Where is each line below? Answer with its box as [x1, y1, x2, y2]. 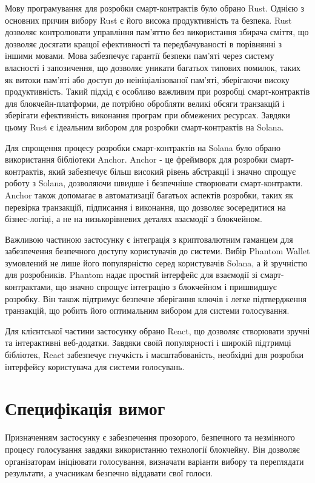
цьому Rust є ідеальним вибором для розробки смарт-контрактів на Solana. [5, 120, 284, 133]
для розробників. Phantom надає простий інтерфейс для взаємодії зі [5, 268, 258, 281]
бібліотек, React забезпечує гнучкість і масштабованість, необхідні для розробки [5, 348, 303, 361]
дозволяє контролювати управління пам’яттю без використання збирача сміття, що [5, 25, 309, 38]
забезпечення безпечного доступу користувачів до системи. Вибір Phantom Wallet [5, 245, 310, 257]
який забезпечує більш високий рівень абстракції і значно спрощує [48, 164, 296, 177]
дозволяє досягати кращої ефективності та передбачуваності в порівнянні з [5, 37, 282, 50]
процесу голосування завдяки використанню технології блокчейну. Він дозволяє [5, 442, 300, 455]
